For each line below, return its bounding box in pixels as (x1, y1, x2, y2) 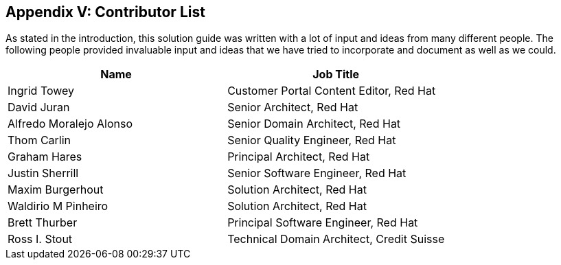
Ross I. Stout (8, 232, 73, 246)
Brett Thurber (8, 216, 78, 230)
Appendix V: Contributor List (5, 3, 205, 21)
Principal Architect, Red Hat (227, 150, 370, 164)
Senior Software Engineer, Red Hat (227, 166, 407, 181)
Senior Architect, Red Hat (227, 100, 358, 115)
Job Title (312, 67, 360, 82)
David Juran (8, 100, 70, 115)
